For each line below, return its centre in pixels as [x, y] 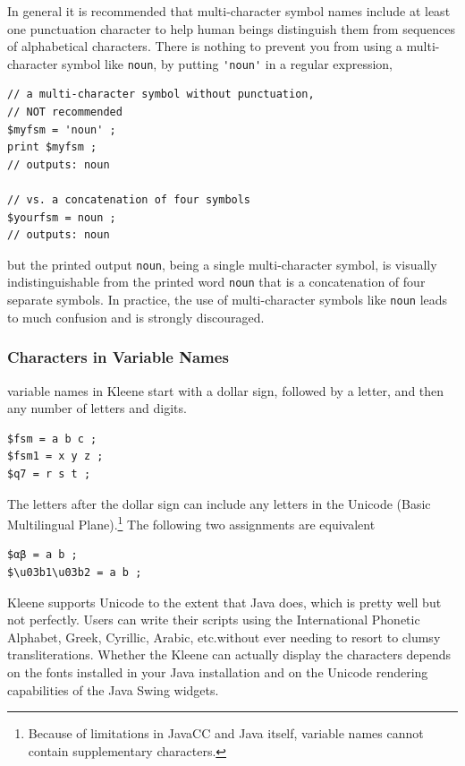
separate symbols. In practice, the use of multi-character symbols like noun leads [228, 300]
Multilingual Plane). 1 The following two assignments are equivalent [191, 523]
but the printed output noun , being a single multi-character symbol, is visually [222, 264]
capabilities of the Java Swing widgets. [113, 689]
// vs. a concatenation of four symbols [129, 200]
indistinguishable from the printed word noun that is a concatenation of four [216, 282]
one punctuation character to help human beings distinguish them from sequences [232, 28]
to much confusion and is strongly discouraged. [136, 317]
